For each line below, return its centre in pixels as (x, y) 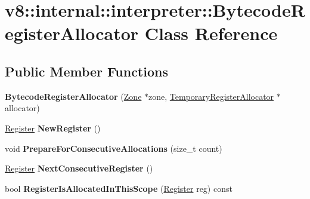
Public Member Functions (86, 71)
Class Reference (211, 33)
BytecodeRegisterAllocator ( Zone (73, 96)
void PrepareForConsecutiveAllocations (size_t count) (114, 148)
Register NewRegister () (53, 128)
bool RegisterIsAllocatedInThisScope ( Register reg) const (119, 188)
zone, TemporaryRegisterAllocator (211, 96)
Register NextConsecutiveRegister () (79, 168)
